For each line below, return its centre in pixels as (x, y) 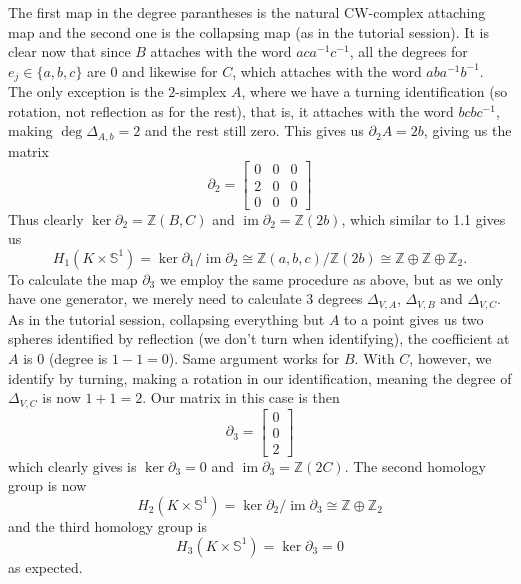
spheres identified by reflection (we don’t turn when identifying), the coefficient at (259, 338)
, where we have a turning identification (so (374, 91)
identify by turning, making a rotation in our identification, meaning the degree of (260, 377)
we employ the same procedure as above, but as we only (331, 278)
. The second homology (415, 465)
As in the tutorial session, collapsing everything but (166, 318)
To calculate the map (73, 278)
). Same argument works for (254, 357)
